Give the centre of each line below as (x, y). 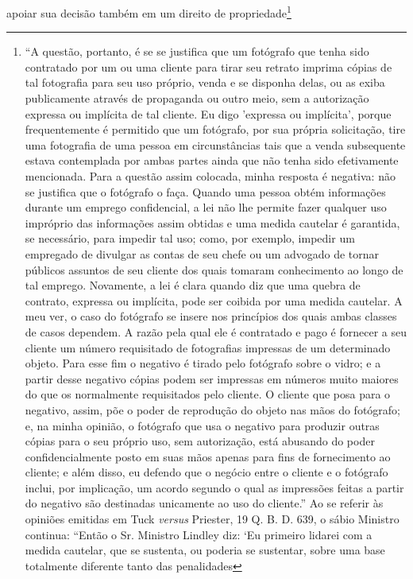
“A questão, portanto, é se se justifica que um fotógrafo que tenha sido (197, 51)
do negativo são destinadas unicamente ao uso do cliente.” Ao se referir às (204, 503)
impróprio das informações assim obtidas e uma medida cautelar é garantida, (212, 222)
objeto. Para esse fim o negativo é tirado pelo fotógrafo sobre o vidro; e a (203, 363)
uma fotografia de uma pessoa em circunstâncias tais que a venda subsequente (215, 144)
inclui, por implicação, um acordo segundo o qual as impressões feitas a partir (214, 487)
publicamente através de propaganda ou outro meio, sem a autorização (197, 98)
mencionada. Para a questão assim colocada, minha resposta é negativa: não (210, 176)
